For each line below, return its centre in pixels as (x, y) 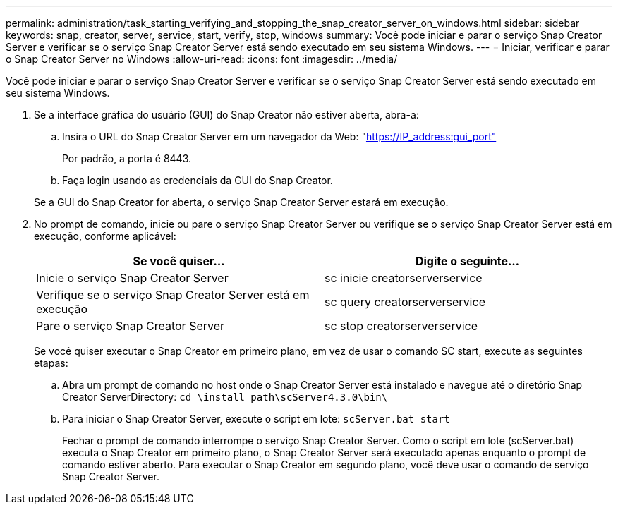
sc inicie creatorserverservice (404, 278)
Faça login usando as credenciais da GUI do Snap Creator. (198, 180)
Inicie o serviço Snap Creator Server (132, 278)
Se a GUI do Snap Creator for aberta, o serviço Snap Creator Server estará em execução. (241, 202)
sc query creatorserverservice (405, 302)
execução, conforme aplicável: (105, 236)
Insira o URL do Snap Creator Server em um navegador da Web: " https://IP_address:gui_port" (279, 136)
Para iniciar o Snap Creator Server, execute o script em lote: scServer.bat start (256, 419)
